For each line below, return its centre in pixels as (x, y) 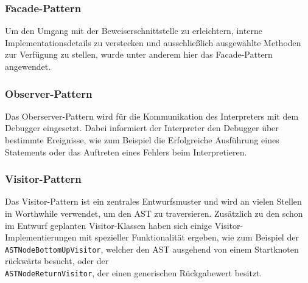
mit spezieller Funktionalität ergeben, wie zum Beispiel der (189, 237)
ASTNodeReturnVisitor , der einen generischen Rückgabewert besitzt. (134, 273)
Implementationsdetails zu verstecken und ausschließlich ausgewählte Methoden (153, 42)
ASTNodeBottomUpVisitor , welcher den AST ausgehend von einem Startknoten (152, 249)
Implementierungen (41, 237)
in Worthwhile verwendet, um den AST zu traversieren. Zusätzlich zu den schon (154, 213)
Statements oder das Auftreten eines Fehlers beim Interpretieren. (126, 152)
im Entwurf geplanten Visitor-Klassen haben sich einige (109, 225)
